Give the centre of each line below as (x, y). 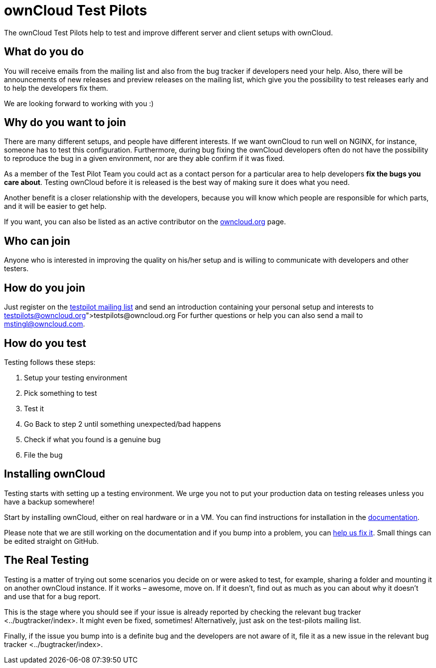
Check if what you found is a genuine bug (92, 439)
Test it (34, 408)
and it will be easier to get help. (55, 206)
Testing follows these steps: (50, 362)
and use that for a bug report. (52, 596)
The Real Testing (47, 560)
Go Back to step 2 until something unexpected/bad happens (123, 424)
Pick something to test (61, 393)
